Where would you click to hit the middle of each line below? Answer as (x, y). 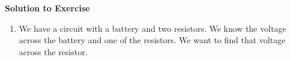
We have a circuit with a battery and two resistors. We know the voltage (153, 28)
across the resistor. (53, 51)
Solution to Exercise (47, 8)
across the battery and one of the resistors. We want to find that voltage (152, 40)
